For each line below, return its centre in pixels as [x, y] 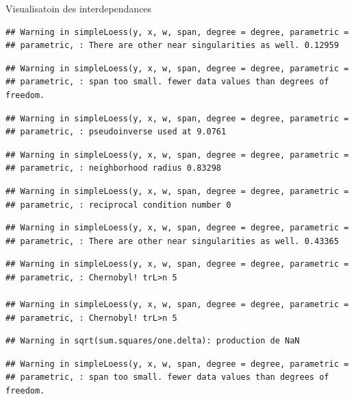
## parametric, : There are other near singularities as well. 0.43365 [172, 241]
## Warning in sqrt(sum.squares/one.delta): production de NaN [153, 341]
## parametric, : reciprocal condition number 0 [118, 205]
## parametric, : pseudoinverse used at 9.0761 [116, 132]
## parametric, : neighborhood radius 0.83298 [113, 168]
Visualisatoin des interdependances [79, 8]
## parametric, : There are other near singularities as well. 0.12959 [172, 46]
